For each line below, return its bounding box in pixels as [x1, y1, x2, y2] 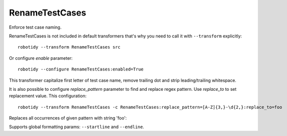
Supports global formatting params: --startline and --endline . [9, 124, 144, 130]
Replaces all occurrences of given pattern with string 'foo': [9, 115, 127, 121]
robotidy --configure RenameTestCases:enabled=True [18, 67, 144, 72]
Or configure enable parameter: [9, 55, 73, 61]
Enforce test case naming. [9, 24, 62, 30]
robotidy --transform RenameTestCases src [18, 44, 121, 50]
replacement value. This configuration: [9, 93, 87, 99]
